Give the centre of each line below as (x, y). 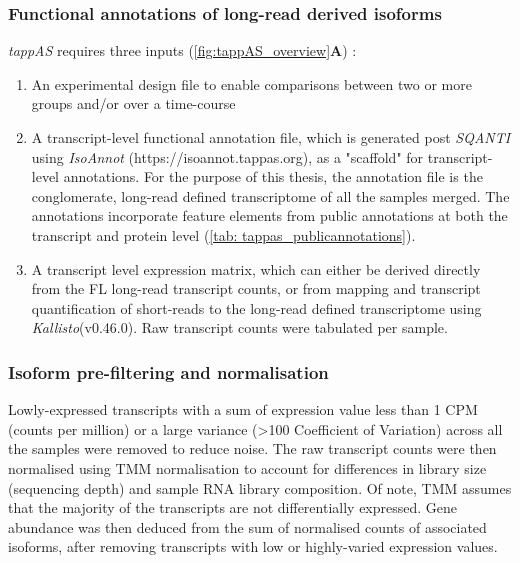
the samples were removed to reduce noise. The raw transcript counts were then (252, 448)
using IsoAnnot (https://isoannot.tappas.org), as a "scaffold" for (227, 156)
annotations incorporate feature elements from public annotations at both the (269, 215)
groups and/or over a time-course (133, 103)
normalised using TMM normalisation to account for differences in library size (247, 467)
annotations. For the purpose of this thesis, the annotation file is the (273, 176)
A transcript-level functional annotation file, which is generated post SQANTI (271, 137)
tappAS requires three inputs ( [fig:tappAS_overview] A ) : (182, 50)
